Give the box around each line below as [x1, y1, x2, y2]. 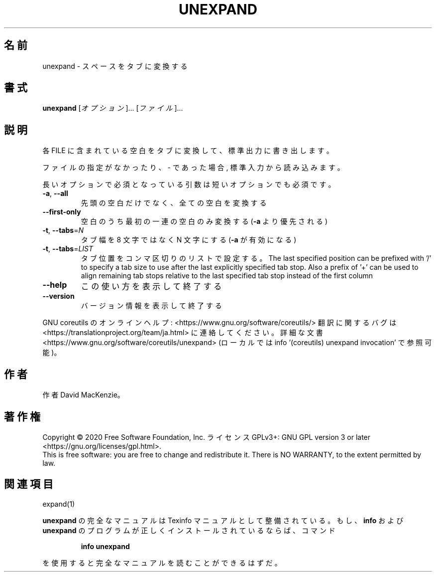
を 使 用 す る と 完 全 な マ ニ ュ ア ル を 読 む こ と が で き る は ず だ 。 [42, 558, 282, 567]
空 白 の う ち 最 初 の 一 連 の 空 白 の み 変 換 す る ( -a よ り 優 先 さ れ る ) [81, 217, 328, 226]
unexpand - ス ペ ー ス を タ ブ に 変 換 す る [42, 61, 188, 70]
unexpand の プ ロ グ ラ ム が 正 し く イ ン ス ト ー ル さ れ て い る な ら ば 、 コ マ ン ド [42, 526, 335, 535]
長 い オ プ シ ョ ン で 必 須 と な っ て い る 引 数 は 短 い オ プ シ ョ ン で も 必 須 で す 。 [42, 180, 335, 189]
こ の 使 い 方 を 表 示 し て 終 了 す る [81, 281, 222, 292]
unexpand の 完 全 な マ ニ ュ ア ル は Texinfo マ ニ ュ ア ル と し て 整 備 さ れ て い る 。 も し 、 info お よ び [42, 516, 404, 525]
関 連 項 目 [4, 478, 53, 491]
